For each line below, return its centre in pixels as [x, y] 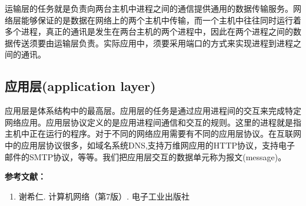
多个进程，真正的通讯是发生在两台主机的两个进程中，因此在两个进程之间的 [149, 31]
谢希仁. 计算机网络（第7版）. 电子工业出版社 [104, 196]
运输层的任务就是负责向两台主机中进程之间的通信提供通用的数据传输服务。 [149, 8]
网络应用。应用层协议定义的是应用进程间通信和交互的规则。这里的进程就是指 [153, 122]
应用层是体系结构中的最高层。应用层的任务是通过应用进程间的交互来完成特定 [153, 111]
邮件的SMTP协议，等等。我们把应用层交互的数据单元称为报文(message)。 [146, 156]
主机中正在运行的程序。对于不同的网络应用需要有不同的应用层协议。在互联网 [153, 134]
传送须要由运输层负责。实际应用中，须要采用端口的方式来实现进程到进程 [153, 43]
